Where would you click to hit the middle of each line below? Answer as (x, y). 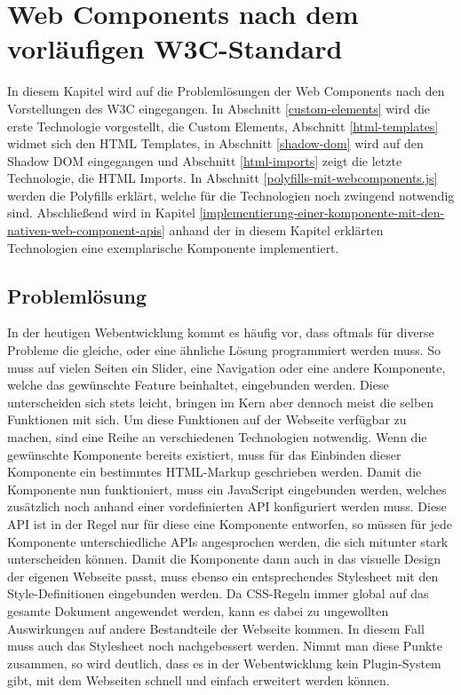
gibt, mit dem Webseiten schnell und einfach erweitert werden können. (199, 680)
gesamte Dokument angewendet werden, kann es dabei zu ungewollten (198, 610)
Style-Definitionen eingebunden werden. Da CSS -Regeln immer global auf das (218, 593)
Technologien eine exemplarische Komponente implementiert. (173, 247)
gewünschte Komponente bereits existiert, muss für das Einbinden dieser (204, 454)
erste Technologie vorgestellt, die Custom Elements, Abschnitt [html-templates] (223, 126)
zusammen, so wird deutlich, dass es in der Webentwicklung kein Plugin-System (224, 663)
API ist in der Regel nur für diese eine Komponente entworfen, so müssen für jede (230, 523)
